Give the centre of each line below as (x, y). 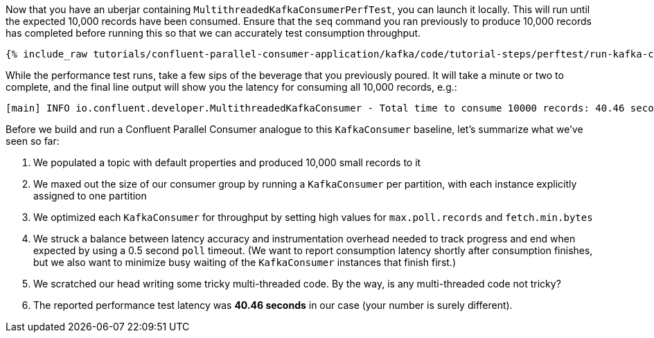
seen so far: (33, 141)
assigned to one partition (90, 196)
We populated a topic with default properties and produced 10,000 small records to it (227, 162)
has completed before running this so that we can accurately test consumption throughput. (213, 33)
